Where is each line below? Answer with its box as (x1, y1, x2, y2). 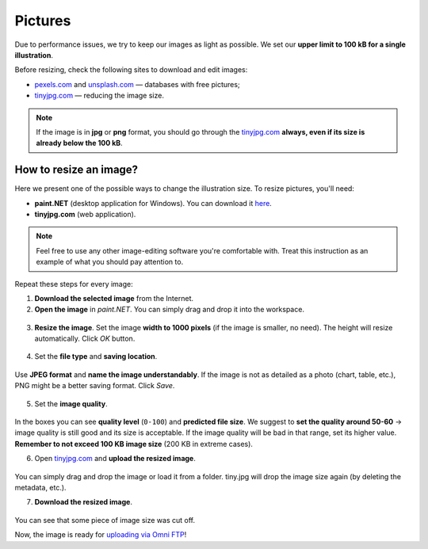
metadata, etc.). (14, 483, 67, 492)
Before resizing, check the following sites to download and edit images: (14, 65, 248, 74)
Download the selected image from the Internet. (34, 293, 194, 303)
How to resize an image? (14, 163, 139, 177)
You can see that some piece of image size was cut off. (14, 515, 196, 524)
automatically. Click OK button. (34, 334, 136, 344)
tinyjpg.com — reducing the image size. (34, 91, 164, 101)
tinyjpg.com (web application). (34, 209, 136, 219)
